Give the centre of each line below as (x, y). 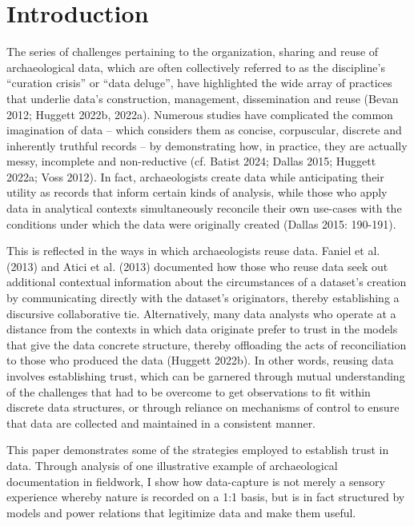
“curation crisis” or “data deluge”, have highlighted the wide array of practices (199, 83)
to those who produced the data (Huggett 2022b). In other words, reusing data (200, 360)
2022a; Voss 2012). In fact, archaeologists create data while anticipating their (195, 176)
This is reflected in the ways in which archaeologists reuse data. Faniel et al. (193, 251)
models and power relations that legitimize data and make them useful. (181, 512)
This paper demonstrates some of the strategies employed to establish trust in (198, 450)
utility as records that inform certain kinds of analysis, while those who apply (197, 192)
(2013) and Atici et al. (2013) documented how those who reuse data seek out (197, 266)
